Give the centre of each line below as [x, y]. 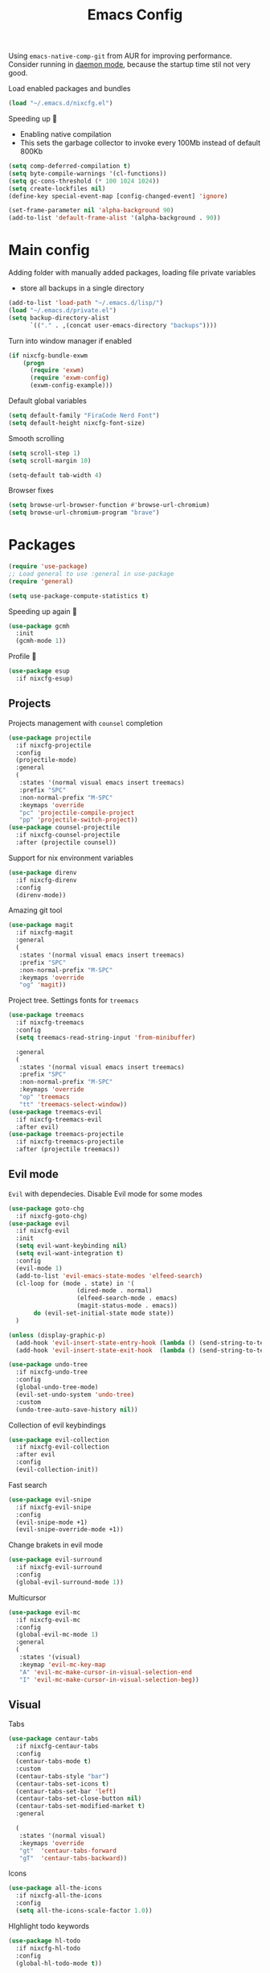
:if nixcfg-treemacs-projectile [70, 1142]
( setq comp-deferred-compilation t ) [70, 167]
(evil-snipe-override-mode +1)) [70, 1530]
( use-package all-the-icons [55, 1889]
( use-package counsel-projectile [64, 828]
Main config [49, 250]
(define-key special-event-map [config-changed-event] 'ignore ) [118, 196]
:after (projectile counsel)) [66, 842]
